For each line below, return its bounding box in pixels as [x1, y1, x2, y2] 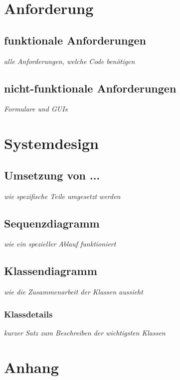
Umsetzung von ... [4, 167, 100, 182]
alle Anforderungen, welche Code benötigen [4, 55, 135, 66]
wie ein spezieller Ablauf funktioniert [4, 238, 116, 249]
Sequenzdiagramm [4, 215, 100, 230]
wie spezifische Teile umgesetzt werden [4, 190, 121, 201]
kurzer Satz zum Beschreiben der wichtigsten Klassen [4, 327, 166, 337]
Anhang [4, 356, 59, 377]
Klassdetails [4, 307, 53, 320]
